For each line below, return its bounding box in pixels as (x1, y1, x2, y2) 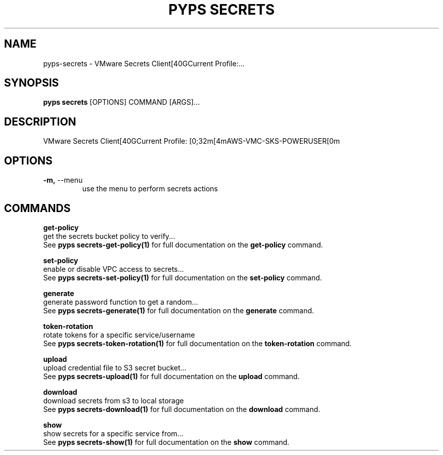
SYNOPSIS (4, 76, 59, 90)
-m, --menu (43, 176, 83, 185)
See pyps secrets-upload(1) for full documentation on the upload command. (43, 371, 300, 381)
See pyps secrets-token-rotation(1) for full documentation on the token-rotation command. (43, 339, 352, 348)
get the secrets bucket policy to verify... (43, 231, 175, 240)
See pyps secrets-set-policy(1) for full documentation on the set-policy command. (43, 273, 322, 282)
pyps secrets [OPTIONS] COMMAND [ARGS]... (43, 98, 200, 107)
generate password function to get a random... (43, 297, 198, 306)
